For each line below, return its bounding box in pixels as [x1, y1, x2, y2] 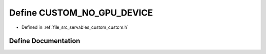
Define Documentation [9, 37, 80, 45]
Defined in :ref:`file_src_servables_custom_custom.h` [21, 24, 129, 30]
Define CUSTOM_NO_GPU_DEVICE [9, 7, 153, 18]
